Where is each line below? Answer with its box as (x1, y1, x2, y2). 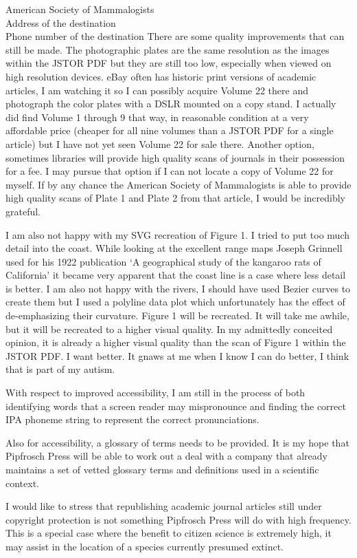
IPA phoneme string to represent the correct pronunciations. (5, 412, 260, 427)
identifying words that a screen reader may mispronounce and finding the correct (5, 398, 346, 413)
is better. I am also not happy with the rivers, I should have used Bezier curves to (5, 281, 351, 295)
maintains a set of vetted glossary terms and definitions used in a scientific (5, 462, 319, 476)
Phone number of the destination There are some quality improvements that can (5, 29, 345, 43)
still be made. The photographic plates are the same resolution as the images (5, 42, 330, 56)
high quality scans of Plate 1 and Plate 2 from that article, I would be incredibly (5, 191, 345, 205)
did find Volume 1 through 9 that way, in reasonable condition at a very (5, 109, 309, 124)
